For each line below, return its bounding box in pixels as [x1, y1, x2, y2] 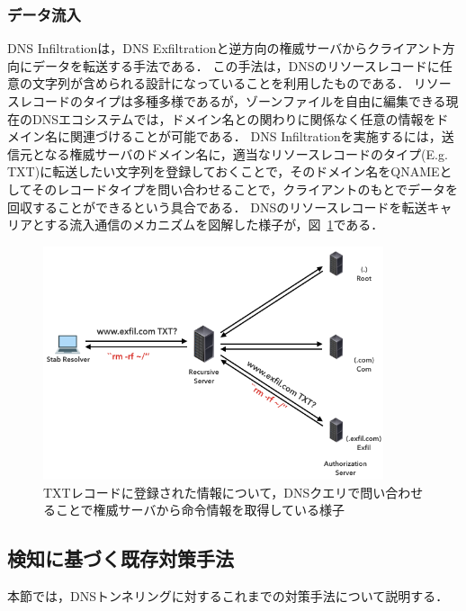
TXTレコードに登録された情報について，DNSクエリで [43, 482, 361, 501]
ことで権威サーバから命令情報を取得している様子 [55, 500, 345, 519]
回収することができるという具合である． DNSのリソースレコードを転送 [7, 197, 427, 216]
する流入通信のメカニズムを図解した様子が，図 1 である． [44, 215, 384, 234]
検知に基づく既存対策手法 [7, 544, 234, 572]
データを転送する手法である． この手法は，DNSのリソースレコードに [31, 56, 440, 75]
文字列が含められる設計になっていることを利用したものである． [31, 74, 410, 93]
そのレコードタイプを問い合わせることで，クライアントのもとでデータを [31, 179, 458, 198]
